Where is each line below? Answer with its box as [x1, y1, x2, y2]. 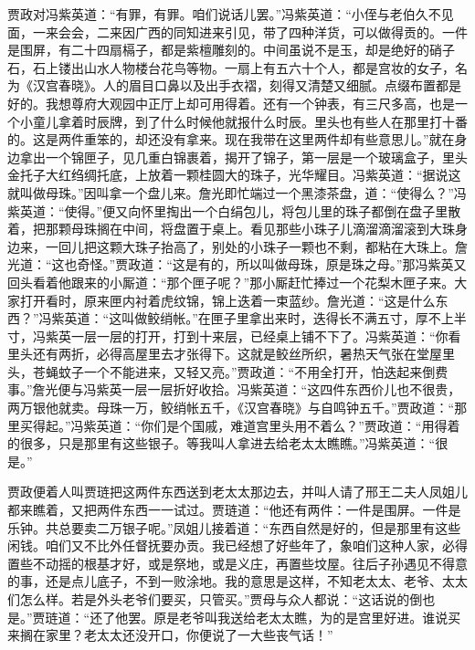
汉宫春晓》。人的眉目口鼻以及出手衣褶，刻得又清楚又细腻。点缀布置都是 [32, 76, 461, 95]
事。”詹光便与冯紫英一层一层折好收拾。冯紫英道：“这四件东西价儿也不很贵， [7, 380, 461, 399]
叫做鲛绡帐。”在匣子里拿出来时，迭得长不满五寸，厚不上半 [121, 309, 467, 328]
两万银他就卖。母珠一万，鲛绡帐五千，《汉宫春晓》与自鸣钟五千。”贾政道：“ [7, 398, 455, 417]
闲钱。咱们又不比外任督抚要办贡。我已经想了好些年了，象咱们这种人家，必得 [7, 536, 468, 555]
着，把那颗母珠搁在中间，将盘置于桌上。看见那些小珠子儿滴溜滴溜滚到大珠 [7, 219, 455, 238]
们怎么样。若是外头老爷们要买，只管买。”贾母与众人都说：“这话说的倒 [7, 590, 423, 608]
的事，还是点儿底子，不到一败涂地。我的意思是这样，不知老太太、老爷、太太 [7, 571, 468, 591]
